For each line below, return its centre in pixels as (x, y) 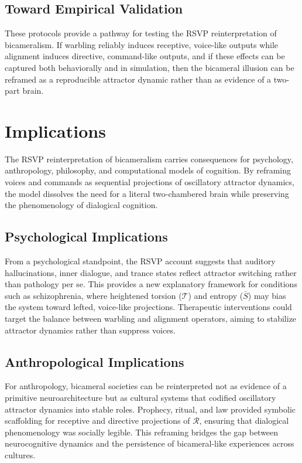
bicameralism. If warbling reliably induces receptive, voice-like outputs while (142, 44)
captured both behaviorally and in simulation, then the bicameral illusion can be (150, 67)
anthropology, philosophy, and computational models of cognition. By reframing (148, 170)
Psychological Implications (86, 236)
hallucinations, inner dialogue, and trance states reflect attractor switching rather (151, 272)
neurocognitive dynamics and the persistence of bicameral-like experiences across (150, 443)
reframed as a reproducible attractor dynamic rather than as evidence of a (138, 79)
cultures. (20, 455)
